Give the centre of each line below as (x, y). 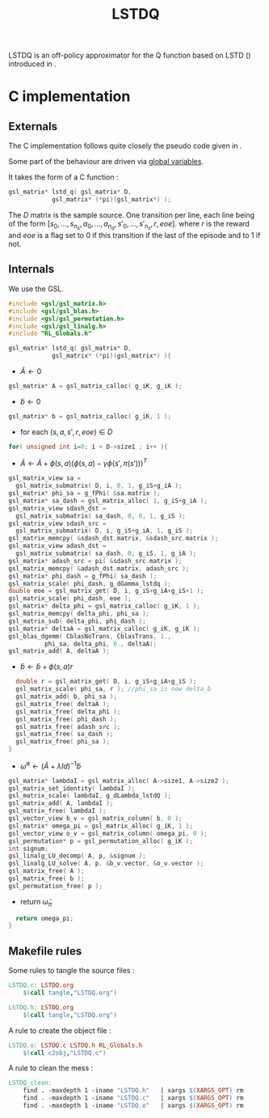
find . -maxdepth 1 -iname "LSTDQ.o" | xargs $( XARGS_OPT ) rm (133, 1106)
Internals (32, 269)
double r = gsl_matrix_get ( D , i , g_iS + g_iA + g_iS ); (106, 682)
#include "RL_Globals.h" (50, 334)
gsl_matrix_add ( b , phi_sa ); (66, 697)
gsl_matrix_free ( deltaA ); (63, 704)
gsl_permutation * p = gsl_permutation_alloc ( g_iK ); (101, 841)
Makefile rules (45, 951)
